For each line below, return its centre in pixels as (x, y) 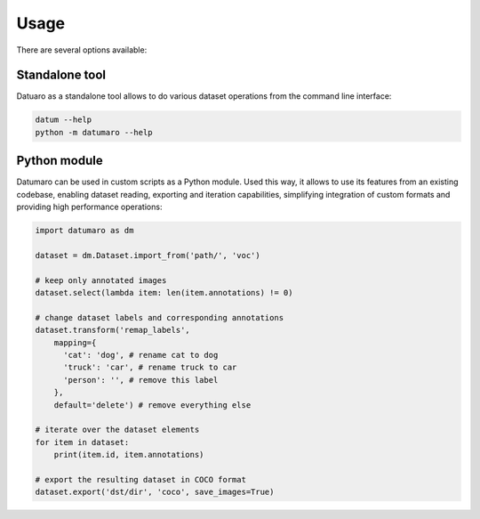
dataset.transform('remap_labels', (112, 330)
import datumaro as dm (84, 231)
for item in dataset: (82, 442)
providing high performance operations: (89, 207)
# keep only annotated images (101, 280)
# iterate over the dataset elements (117, 430)
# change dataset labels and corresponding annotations (160, 317)
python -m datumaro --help (94, 132)
